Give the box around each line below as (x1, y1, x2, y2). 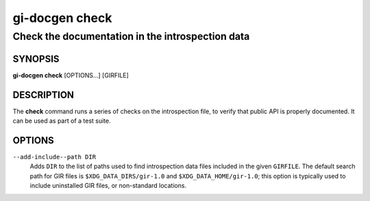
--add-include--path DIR (12, 153, 96, 161)
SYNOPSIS (12, 53, 60, 64)
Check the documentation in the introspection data (12, 30, 250, 43)
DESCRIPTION (12, 89, 75, 101)
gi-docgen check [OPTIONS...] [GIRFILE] (12, 71, 129, 79)
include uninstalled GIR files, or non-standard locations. (29, 182, 187, 190)
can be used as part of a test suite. (12, 117, 111, 125)
